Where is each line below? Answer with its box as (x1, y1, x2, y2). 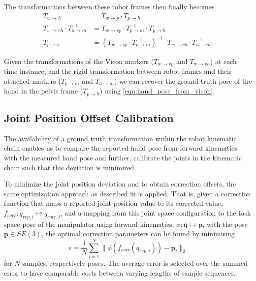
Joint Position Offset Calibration (4, 110, 174, 125)
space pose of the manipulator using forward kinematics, (4, 219, 174, 229)
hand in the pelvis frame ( (4, 86, 83, 96)
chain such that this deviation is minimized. (4, 162, 136, 172)
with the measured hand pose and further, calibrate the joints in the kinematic (4, 152, 242, 162)
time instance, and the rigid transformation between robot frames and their (4, 66, 232, 76)
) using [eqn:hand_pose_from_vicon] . (99, 86, 215, 96)
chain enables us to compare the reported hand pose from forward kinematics (4, 143, 237, 153)
